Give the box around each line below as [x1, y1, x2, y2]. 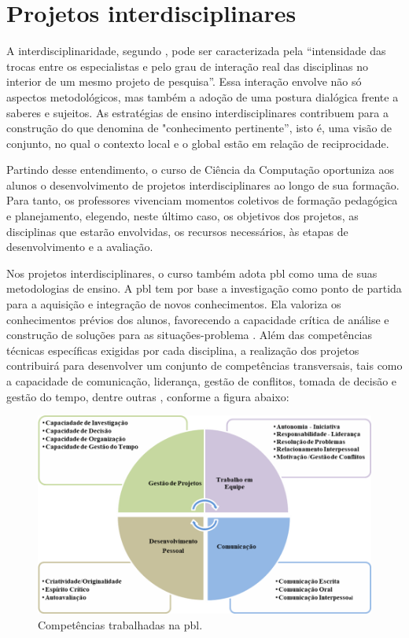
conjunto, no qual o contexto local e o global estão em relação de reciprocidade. [6, 135, 389, 151]
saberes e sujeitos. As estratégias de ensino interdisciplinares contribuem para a [6, 104, 389, 120]
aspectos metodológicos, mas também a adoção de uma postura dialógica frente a [6, 88, 399, 105]
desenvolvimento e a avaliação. [6, 238, 153, 255]
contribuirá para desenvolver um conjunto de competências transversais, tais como [6, 357, 403, 374]
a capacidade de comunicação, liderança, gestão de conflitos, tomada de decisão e [6, 373, 397, 389]
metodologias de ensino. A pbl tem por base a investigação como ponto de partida [6, 280, 402, 297]
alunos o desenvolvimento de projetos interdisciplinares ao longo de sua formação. [6, 176, 400, 193]
